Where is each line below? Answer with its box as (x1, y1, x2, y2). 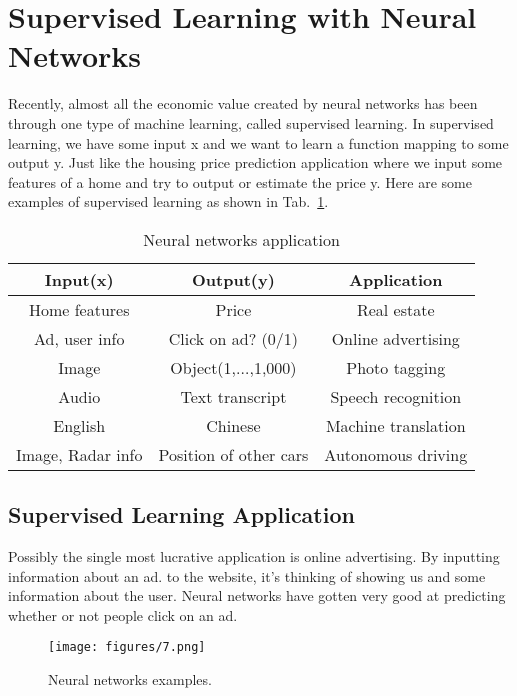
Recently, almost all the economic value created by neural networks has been (8, 93, 478, 114)
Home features (28, 297, 130, 321)
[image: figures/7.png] (48, 640, 206, 655)
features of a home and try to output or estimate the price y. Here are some (8, 171, 472, 192)
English (53, 413, 106, 437)
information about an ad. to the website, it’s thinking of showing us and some (8, 565, 486, 586)
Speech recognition (330, 384, 462, 408)
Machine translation (325, 413, 466, 437)
